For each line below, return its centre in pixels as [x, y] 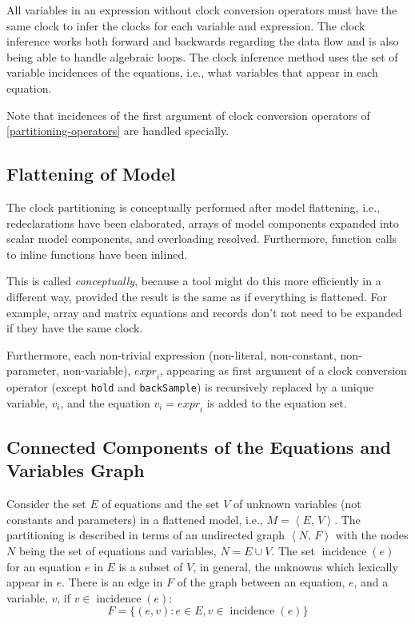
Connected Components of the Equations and [199, 446]
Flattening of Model [91, 174]
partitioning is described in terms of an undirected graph [146, 535]
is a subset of [151, 566]
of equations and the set [161, 504]
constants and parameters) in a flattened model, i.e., [135, 519]
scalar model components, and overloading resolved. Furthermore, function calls [202, 238]
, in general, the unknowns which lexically [295, 566]
